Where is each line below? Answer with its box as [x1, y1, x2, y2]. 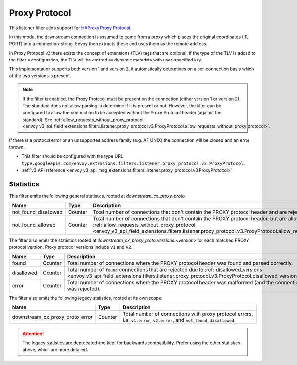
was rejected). [67, 285, 101, 292]
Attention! [22, 330, 44, 337]
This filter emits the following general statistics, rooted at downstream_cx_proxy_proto [9, 193, 185, 199]
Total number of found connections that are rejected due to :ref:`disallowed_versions [67, 266, 262, 273]
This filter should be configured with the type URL [21, 153, 124, 159]
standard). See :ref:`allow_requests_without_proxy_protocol [22, 117, 144, 122]
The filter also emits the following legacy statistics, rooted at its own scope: [9, 295, 163, 301]
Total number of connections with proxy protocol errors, [122, 310, 253, 317]
